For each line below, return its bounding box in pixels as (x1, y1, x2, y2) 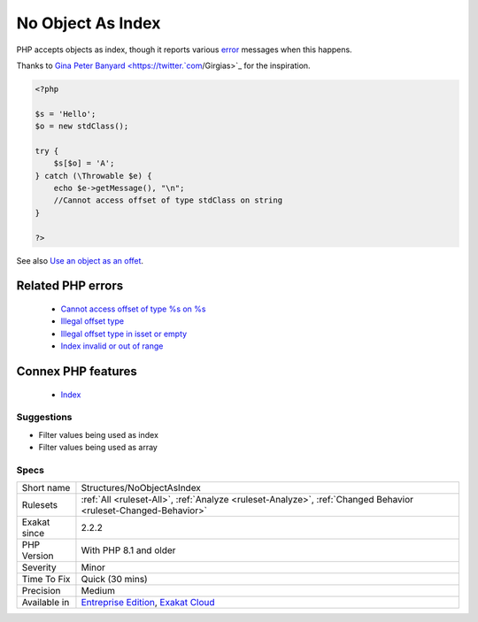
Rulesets (21, 499, 58, 511)
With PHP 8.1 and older (81, 544, 176, 557)
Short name (21, 482, 71, 495)
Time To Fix (21, 573, 71, 586)
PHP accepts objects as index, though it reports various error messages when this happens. (16, 44, 353, 55)
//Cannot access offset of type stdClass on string (53, 196, 283, 205)
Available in (21, 596, 70, 609)
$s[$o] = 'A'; (53, 158, 115, 168)
